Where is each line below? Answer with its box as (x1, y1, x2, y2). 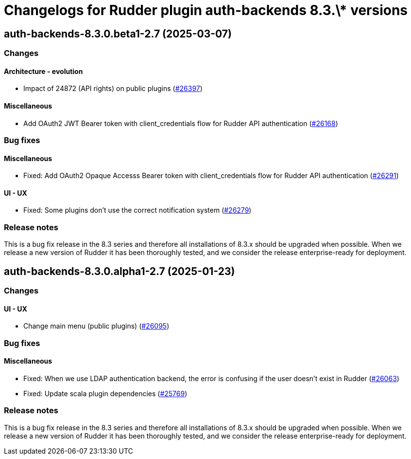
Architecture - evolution (4, 67, 83, 75)
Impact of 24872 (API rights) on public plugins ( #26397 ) (23, 84, 203, 93)
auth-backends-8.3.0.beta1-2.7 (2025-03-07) (4, 27, 232, 40)
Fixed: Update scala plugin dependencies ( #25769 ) (23, 389, 188, 398)
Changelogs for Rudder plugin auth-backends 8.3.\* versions (4, 2, 408, 18)
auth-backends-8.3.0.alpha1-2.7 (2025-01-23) (4, 265, 235, 277)
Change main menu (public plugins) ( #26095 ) (23, 322, 170, 330)
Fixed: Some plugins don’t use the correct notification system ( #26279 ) (23, 206, 252, 215)
